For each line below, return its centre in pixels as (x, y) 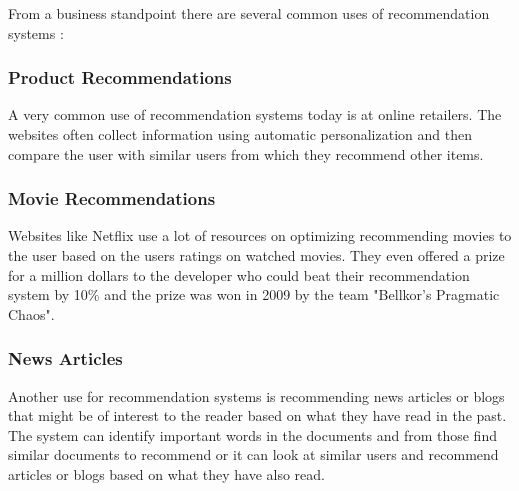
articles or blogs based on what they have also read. (166, 473)
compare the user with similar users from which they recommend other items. (246, 153)
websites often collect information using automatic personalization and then (240, 134)
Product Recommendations (120, 77)
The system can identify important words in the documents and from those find (252, 434)
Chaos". (31, 313)
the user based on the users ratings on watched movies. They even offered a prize (256, 255)
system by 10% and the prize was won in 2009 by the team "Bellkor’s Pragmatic (254, 294)
